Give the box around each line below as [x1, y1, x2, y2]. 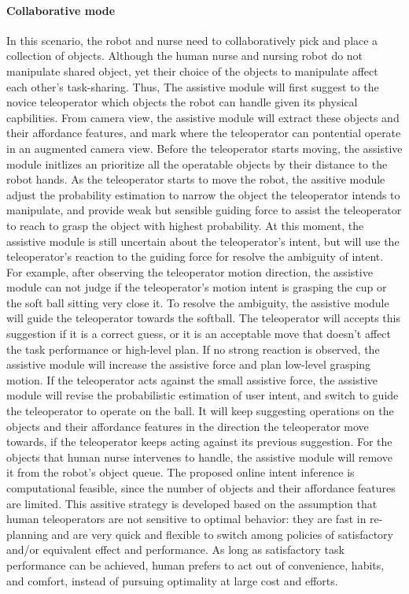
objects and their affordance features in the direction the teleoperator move [6, 418, 369, 434]
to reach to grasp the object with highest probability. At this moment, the [6, 217, 364, 233]
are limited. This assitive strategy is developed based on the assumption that [6, 495, 378, 511]
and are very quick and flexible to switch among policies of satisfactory [51, 525, 393, 542]
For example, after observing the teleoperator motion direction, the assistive [6, 263, 373, 280]
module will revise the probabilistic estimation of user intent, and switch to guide [6, 387, 399, 403]
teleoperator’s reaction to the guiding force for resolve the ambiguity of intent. [6, 248, 384, 265]
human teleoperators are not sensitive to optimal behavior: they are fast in [6, 510, 367, 527]
